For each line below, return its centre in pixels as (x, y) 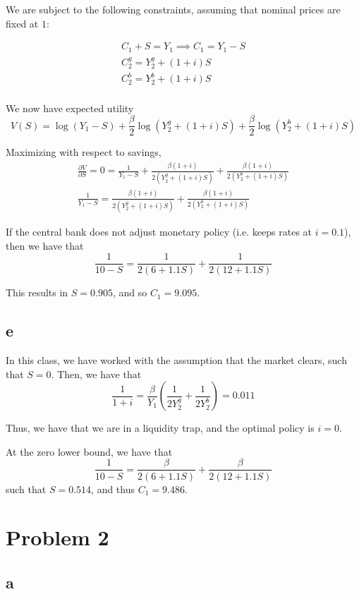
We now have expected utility (70, 108)
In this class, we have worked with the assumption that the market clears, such (176, 360)
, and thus (113, 489)
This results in (37, 292)
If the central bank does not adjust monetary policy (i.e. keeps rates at (159, 232)
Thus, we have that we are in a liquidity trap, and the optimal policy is (160, 428)
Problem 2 (57, 537)
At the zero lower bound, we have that (89, 451)
